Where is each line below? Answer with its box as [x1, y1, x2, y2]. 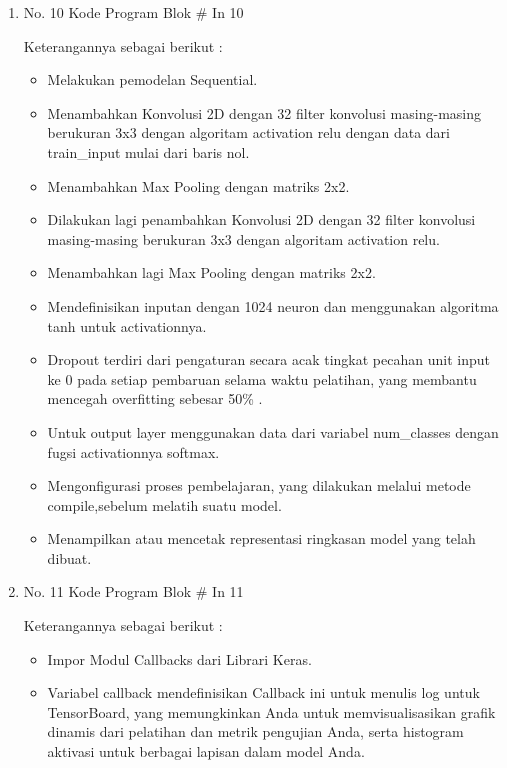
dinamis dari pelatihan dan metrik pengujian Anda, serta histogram [47, 721, 464, 742]
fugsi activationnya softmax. [47, 441, 220, 462]
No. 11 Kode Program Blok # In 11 [23, 581, 244, 602]
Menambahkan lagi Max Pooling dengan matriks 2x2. [47, 262, 376, 283]
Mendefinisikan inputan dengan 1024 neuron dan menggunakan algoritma [47, 295, 499, 316]
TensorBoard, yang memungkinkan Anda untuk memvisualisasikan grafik [47, 701, 496, 722]
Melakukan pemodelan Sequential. [47, 69, 258, 90]
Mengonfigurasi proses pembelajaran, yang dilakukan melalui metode [47, 475, 471, 496]
